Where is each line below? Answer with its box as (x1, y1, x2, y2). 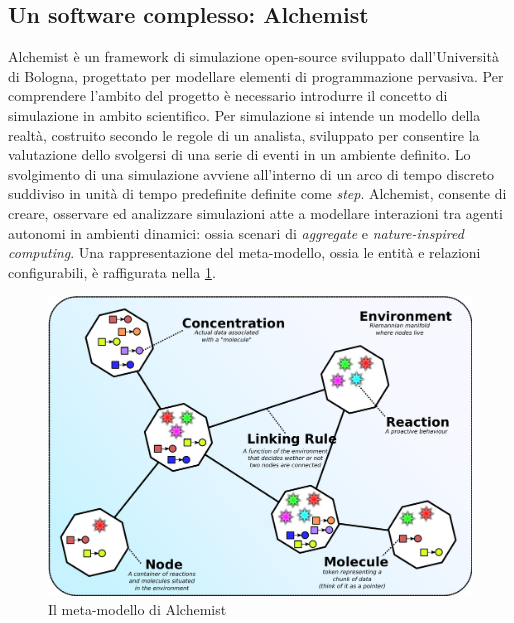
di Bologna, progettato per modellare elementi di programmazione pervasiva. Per (8, 65, 504, 86)
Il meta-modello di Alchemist (48, 599, 227, 620)
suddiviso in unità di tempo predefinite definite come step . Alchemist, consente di (8, 183, 507, 204)
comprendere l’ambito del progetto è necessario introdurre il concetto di (8, 85, 448, 106)
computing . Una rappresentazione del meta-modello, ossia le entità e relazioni (8, 242, 481, 263)
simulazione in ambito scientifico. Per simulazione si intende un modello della (8, 104, 481, 125)
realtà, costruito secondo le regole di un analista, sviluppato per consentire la (8, 124, 480, 145)
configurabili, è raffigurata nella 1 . (8, 261, 216, 282)
